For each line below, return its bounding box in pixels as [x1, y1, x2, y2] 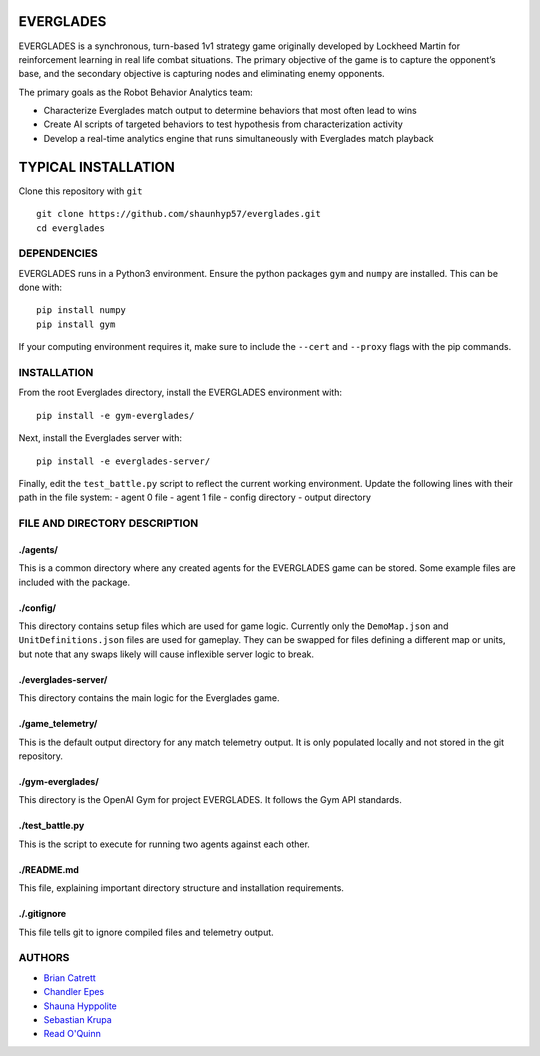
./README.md [18, 863, 80, 875]
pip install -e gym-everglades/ [36, 410, 195, 421]
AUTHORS [18, 951, 70, 965]
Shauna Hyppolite [43, 1000, 117, 1012]
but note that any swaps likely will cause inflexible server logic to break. [18, 648, 315, 660]
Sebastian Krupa [43, 1013, 112, 1025]
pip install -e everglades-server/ [36, 455, 211, 467]
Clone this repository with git [18, 185, 143, 197]
